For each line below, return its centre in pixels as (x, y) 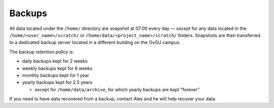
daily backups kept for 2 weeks (55, 61)
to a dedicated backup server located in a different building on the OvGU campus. (95, 43)
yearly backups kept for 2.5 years (57, 82)
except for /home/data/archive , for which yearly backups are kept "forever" (117, 89)
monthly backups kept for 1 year (56, 75)
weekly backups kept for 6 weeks (57, 68)
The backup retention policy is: (42, 52)
